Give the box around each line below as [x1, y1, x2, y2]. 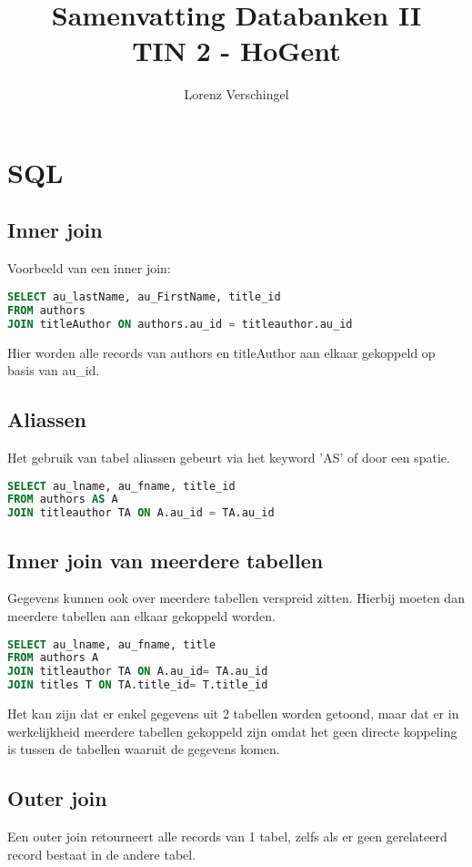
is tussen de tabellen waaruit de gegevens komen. [7, 739, 280, 759]
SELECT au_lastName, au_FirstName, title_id [7, 290, 281, 303]
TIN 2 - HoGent [132, 32, 341, 69]
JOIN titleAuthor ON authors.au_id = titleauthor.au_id [7, 317, 353, 331]
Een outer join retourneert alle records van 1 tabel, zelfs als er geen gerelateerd [7, 827, 447, 845]
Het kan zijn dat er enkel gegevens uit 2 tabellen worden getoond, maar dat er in [7, 704, 459, 723]
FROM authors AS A [7, 493, 118, 506]
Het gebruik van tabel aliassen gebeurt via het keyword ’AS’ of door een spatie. [7, 447, 450, 466]
